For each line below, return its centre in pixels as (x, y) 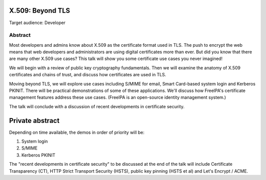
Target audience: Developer (37, 23)
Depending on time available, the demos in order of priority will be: (77, 132)
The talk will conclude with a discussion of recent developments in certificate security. (97, 106)
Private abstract (34, 120)
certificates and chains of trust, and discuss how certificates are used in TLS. (88, 75)
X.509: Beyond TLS (40, 11)
